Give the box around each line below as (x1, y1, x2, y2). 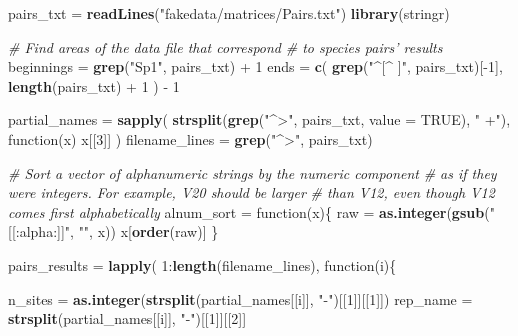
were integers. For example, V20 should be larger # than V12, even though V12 (8, 182, 495, 203)
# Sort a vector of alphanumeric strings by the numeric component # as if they (8, 162, 497, 183)
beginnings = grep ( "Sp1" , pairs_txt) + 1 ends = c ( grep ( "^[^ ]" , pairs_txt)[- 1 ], (8, 56, 503, 77)
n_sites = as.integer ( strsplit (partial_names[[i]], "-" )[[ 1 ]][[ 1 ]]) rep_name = (8, 288, 473, 309)
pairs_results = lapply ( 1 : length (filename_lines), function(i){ (8, 254, 397, 275)
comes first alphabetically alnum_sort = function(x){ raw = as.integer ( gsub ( (8, 201, 490, 222)
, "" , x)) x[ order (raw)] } (70, 221, 219, 242)
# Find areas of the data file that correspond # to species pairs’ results (8, 36, 443, 57)
